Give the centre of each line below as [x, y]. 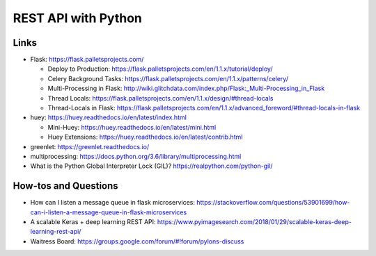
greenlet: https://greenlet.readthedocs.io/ [90, 146]
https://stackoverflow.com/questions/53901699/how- [273, 203]
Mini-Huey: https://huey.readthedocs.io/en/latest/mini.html [132, 127]
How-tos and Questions [65, 186]
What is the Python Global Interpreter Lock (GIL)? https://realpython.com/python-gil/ [151, 166]
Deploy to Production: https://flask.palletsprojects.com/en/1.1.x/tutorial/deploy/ [160, 69]
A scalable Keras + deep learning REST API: [93, 222]
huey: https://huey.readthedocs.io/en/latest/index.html [109, 117]
